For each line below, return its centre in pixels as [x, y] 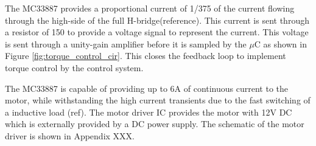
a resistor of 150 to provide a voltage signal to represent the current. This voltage [157, 32]
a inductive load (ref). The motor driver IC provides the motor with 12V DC [149, 112]
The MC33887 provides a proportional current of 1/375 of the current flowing [150, 8]
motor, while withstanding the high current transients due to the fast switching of [158, 100]
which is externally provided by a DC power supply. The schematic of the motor [155, 124]
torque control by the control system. [74, 67]
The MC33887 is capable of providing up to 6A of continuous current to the [147, 88]
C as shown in [280, 43]
